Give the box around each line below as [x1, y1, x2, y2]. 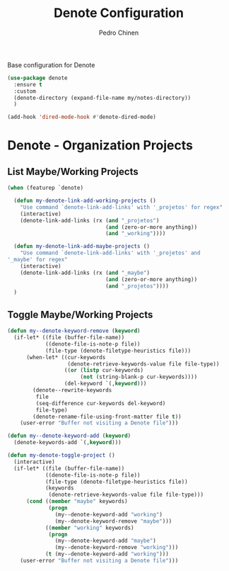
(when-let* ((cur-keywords [25, 354, 106, 361]
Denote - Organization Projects [7, 137, 193, 154]
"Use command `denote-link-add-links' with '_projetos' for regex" [20, 203, 223, 210]
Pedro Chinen [98, 28, 139, 37]
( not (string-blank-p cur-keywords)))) [80, 373, 198, 380]
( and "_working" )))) [105, 230, 166, 237]
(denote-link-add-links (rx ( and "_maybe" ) [20, 269, 151, 276]
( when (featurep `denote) [7, 184, 83, 192]
